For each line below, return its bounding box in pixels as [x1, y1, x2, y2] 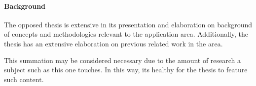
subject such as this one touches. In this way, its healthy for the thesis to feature [4, 64, 248, 75]
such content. [4, 74, 44, 84]
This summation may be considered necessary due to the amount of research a [4, 55, 241, 65]
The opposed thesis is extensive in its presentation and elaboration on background [4, 19, 253, 29]
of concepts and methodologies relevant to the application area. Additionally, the [4, 29, 248, 39]
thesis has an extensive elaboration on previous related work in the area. [4, 38, 223, 48]
